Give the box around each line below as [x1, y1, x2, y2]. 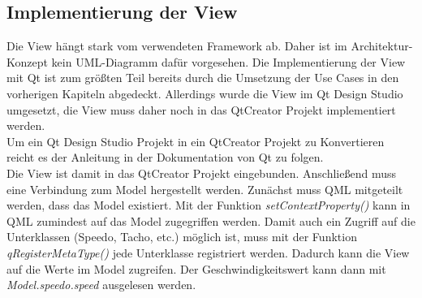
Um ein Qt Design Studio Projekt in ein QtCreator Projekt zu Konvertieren [6, 132, 385, 149]
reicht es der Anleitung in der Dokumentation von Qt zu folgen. [6, 149, 324, 166]
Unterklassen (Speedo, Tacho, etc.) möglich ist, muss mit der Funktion [6, 228, 357, 245]
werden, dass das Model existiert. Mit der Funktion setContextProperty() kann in [6, 197, 411, 214]
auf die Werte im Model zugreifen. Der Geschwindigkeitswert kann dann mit [6, 260, 386, 277]
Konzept [6, 53, 48, 70]
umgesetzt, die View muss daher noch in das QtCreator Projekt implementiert [6, 101, 396, 118]
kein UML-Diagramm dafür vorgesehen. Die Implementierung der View [51, 53, 406, 70]
